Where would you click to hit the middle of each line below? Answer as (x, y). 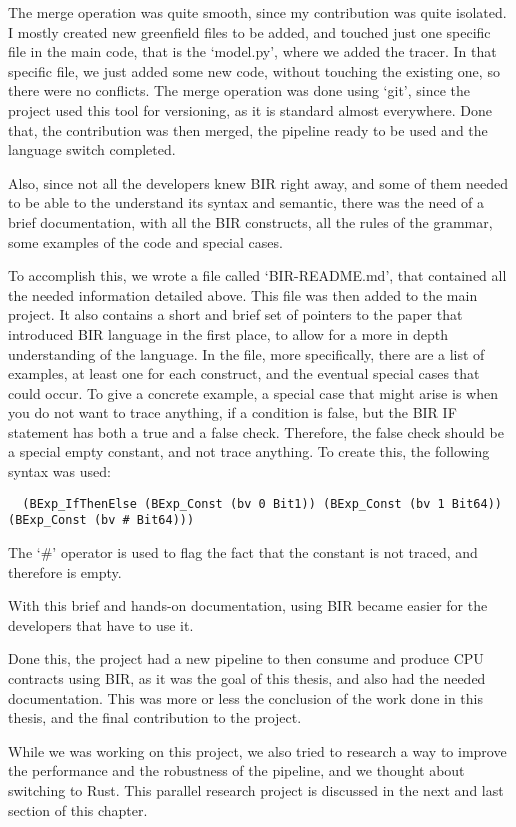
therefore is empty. (65, 571)
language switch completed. (92, 149)
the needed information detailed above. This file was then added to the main (243, 294)
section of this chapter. (78, 809)
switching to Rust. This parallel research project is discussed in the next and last (256, 789)
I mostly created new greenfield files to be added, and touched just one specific (249, 31)
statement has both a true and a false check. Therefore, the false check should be (256, 431)
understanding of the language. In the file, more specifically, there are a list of (246, 353)
